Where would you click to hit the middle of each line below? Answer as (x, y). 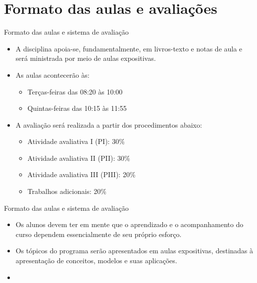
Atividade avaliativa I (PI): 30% (76, 141)
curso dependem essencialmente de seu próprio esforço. (99, 234)
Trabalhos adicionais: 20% (67, 191)
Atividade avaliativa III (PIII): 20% (81, 174)
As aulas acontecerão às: (52, 74)
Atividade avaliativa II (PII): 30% (79, 158)
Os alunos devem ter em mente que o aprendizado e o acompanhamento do (129, 224)
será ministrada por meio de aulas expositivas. (86, 58)
